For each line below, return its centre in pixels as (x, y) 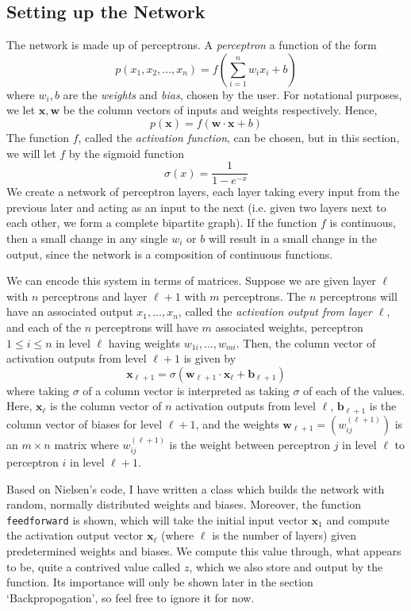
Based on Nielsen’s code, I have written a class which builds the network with (196, 488)
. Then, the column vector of (306, 342)
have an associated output (70, 311)
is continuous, (363, 223)
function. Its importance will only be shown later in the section (160, 582)
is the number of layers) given (284, 535)
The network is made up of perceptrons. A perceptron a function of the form (192, 45)
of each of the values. (354, 390)
